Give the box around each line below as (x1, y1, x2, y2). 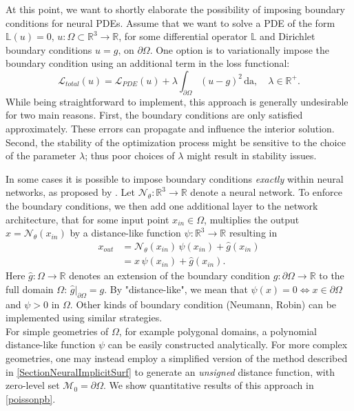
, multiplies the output (204, 212, 300, 226)
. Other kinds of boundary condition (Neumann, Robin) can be (70, 297, 337, 311)
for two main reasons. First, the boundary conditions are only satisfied (6, 108, 303, 122)
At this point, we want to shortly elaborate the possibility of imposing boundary (6, 2, 345, 16)
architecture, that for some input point (6, 212, 169, 226)
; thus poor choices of (85, 148, 175, 163)
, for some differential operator (118, 29, 248, 43)
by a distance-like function (70, 225, 181, 240)
